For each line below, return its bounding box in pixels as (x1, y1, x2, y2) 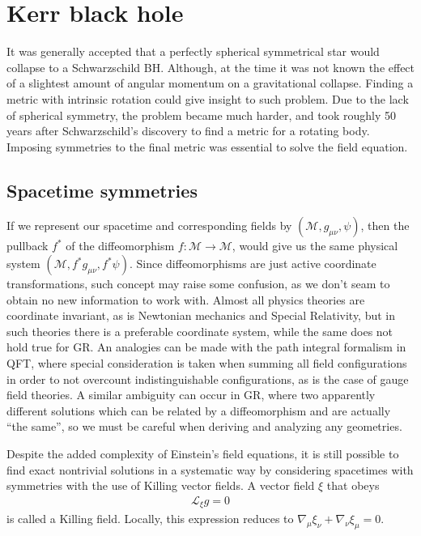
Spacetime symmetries (6, 177, 198, 202)
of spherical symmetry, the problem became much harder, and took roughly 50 (6, 106, 397, 123)
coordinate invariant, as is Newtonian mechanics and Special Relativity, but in (6, 307, 396, 324)
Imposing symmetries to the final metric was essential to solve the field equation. (6, 138, 408, 155)
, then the (360, 217, 410, 234)
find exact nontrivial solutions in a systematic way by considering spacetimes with (6, 461, 414, 478)
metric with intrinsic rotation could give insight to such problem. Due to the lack (6, 90, 409, 107)
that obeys (326, 477, 380, 494)
